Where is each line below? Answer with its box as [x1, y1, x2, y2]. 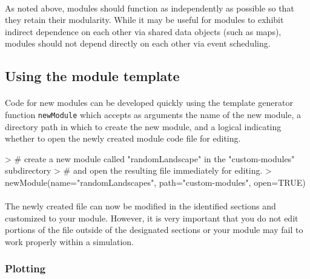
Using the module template [5, 67, 180, 85]
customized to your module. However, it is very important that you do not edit [5, 211, 298, 224]
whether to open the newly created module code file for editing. [5, 132, 241, 145]
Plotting [5, 261, 46, 276]
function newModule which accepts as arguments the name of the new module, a [5, 108, 301, 120]
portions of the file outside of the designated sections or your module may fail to [5, 223, 303, 236]
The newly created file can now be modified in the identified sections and [5, 200, 276, 212]
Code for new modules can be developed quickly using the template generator [5, 96, 293, 109]
